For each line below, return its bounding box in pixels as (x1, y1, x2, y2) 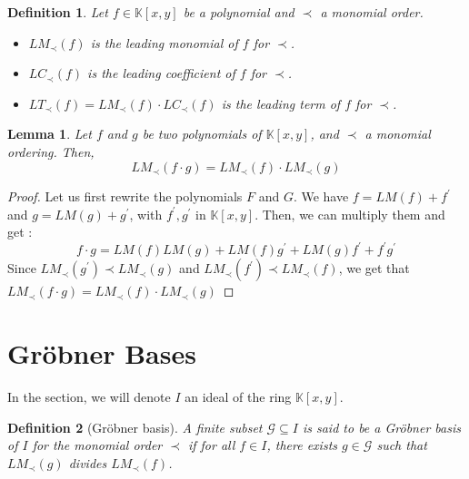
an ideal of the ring (185, 387, 292, 406)
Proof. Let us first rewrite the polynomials (7, 187, 243, 206)
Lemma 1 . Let (7, 124, 92, 143)
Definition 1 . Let (7, 3, 108, 21)
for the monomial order (32, 435, 163, 455)
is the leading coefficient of (87, 64, 235, 83)
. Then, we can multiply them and (254, 204, 445, 223)
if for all (187, 435, 235, 455)
